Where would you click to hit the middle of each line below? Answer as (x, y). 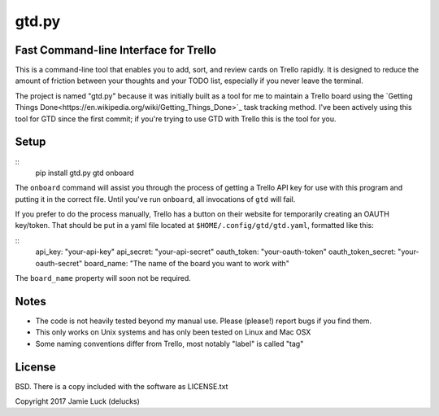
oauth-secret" (59, 263)
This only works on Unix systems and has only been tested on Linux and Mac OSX (173, 332)
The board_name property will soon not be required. (103, 278)
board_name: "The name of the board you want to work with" (187, 263)
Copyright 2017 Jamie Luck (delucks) (77, 401)
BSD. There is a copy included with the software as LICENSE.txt (122, 386)
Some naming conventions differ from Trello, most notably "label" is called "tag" (170, 344)
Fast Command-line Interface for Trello (116, 50)
